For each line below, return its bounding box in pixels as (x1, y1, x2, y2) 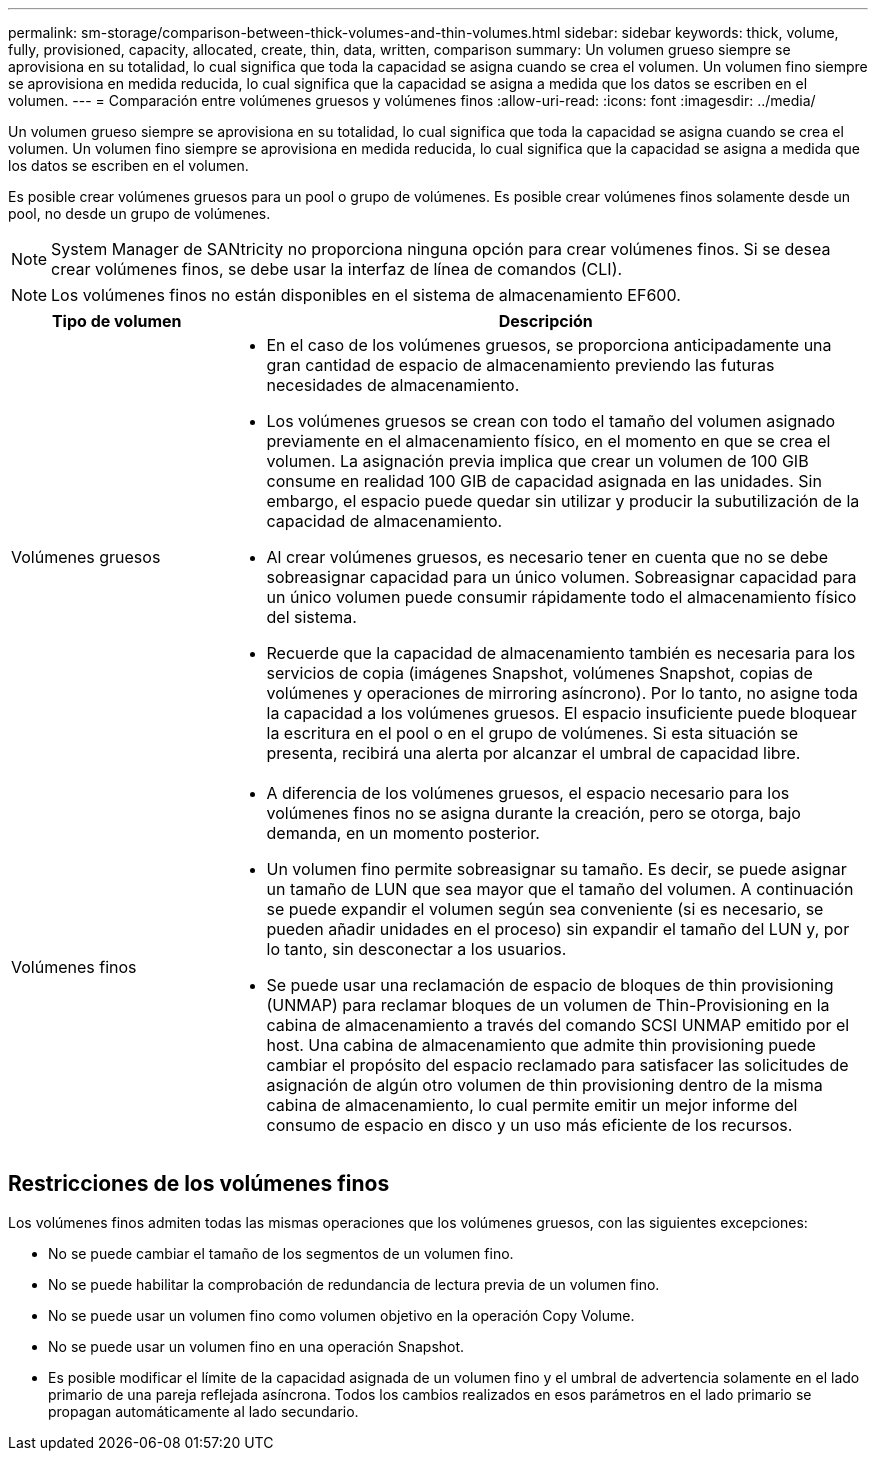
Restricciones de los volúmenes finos (8, 1171, 390, 1197)
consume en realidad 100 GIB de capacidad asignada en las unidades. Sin (266, 471, 822, 491)
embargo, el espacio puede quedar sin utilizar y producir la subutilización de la (266, 491, 860, 511)
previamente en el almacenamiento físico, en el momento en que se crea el (266, 431, 831, 451)
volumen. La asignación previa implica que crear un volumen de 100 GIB (266, 451, 809, 471)
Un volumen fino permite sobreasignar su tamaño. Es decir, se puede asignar (266, 859, 847, 879)
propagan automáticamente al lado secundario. (48, 1402, 359, 1420)
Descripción (498, 311, 593, 331)
